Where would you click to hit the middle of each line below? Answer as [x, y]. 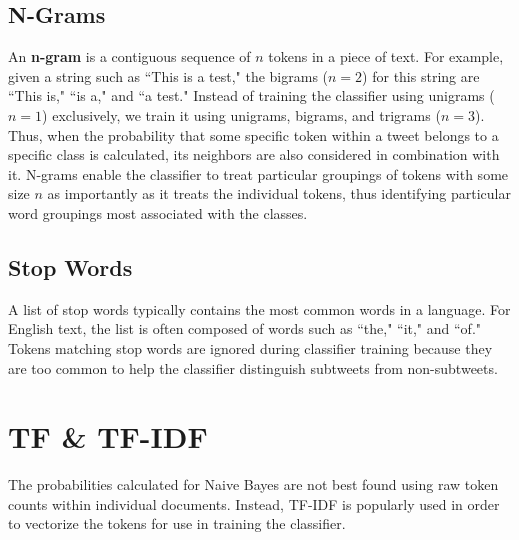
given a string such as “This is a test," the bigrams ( [168, 75]
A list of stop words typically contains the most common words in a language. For [259, 308]
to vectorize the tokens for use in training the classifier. [177, 523]
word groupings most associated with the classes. [158, 212]
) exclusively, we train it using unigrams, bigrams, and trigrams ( [241, 114]
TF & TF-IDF [108, 436]
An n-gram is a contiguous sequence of [129, 56]
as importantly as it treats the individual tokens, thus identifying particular [279, 193]
